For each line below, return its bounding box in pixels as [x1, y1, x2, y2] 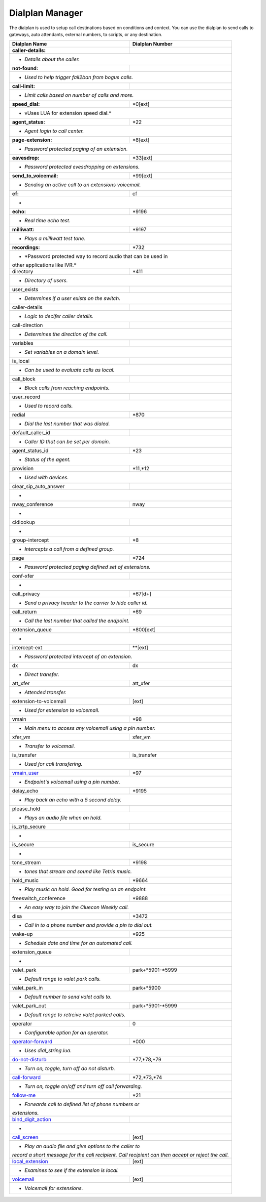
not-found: [12, 65, 38, 72]
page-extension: [12, 136, 52, 143]
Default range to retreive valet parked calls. [24, 1011, 126, 1018]
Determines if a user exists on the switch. [24, 295, 121, 302]
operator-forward [12, 1038, 53, 1045]
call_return [12, 608, 37, 615]
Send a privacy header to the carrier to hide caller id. [24, 599, 148, 606]
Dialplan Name [12, 41, 47, 47]
